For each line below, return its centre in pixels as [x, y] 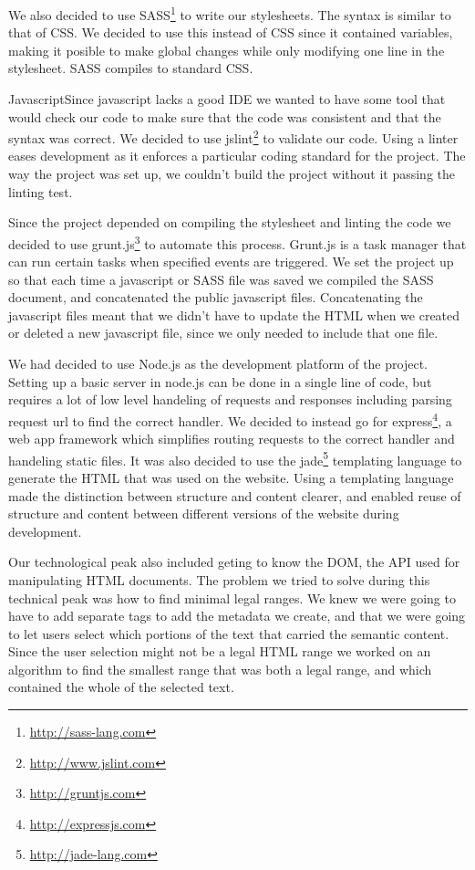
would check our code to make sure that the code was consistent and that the [225, 116]
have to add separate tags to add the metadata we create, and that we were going [237, 616]
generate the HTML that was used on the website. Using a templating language [231, 477]
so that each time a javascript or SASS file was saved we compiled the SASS [221, 279]
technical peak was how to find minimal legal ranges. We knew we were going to [232, 597]
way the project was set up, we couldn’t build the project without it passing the [232, 174]
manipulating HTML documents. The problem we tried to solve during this [219, 579]
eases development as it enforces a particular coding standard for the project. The [237, 156]
